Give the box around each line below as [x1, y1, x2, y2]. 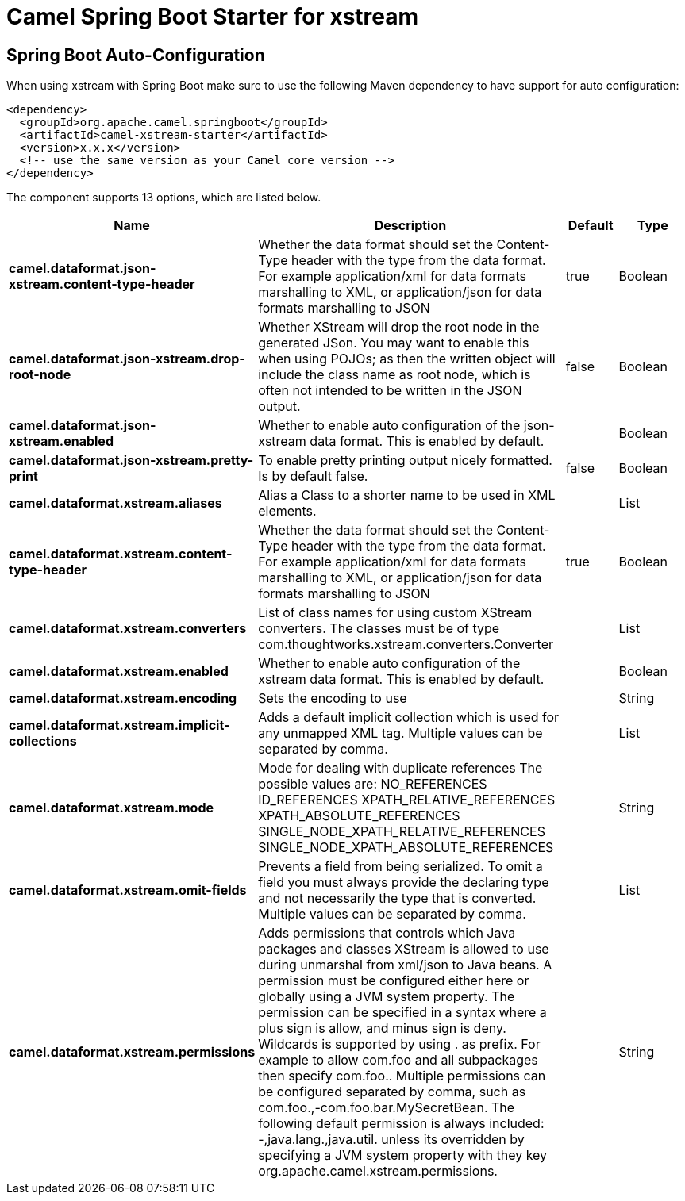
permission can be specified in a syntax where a [258, 1004, 547, 1021]
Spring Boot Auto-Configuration [6, 44, 265, 65]
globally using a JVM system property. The [258, 988, 515, 1005]
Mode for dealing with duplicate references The [258, 760, 543, 777]
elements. [258, 503, 317, 520]
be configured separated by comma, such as [258, 1084, 526, 1100]
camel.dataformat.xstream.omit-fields [9, 882, 247, 899]
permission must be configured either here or [258, 973, 529, 989]
